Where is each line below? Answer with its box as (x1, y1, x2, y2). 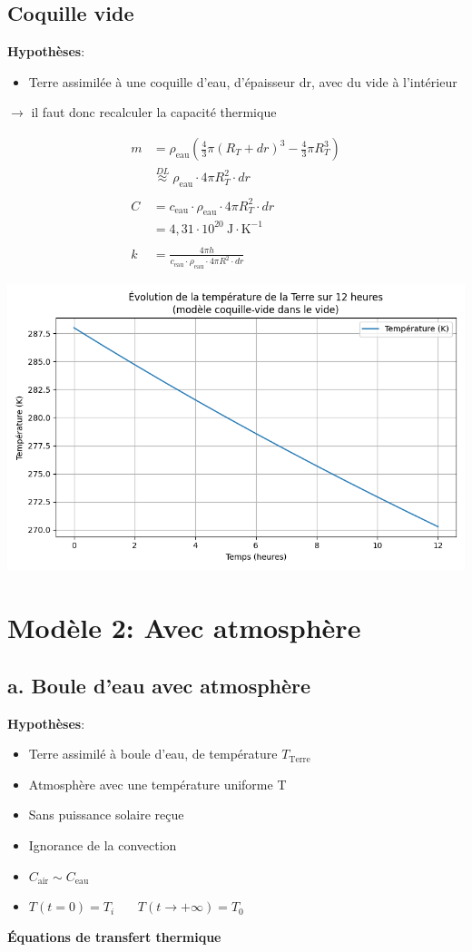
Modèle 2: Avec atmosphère (7, 609, 361, 646)
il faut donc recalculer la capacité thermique (31, 103, 277, 122)
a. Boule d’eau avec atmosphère (7, 671, 311, 699)
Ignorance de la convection (28, 835, 177, 854)
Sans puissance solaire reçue (28, 805, 184, 824)
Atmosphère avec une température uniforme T (28, 774, 287, 793)
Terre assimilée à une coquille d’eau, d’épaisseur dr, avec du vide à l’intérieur (28, 72, 457, 91)
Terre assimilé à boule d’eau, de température (28, 744, 278, 763)
